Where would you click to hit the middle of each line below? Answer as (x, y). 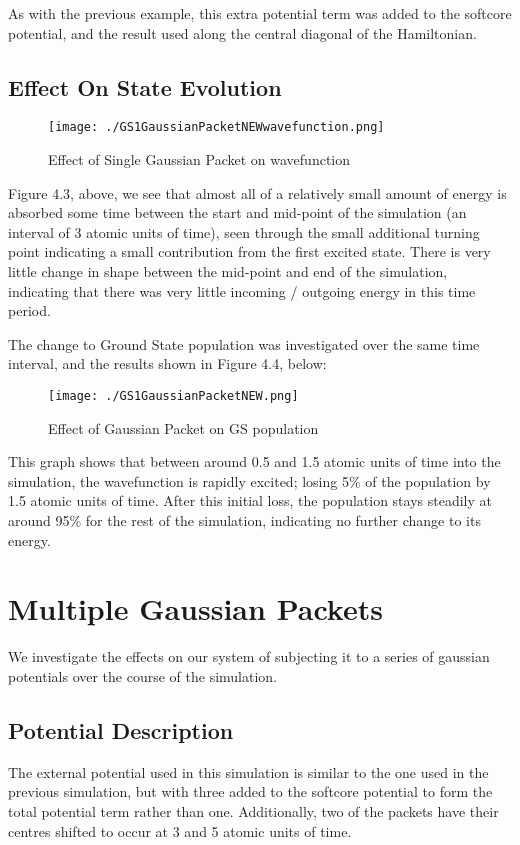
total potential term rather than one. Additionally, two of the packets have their (253, 810)
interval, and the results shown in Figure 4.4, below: (167, 363)
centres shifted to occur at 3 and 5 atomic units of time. (180, 830)
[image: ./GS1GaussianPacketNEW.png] (173, 395)
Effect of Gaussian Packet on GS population (183, 427)
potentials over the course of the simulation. (143, 675)
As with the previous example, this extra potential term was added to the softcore (260, 13)
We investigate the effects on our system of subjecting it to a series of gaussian (249, 656)
